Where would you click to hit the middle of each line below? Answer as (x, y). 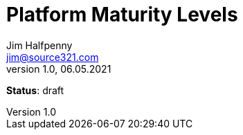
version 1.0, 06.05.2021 (59, 69)
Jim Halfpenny (39, 45)
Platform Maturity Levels (122, 15)
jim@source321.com (53, 57)
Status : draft (35, 90)
